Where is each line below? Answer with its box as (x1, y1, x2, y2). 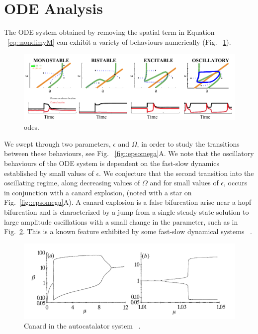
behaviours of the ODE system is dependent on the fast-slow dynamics (4, 158, 220, 168)
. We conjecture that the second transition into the (99, 167, 254, 178)
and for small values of (150, 177, 219, 188)
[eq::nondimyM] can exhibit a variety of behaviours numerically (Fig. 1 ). (7, 36, 231, 47)
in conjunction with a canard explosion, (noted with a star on (4, 187, 192, 197)
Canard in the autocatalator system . (24, 321, 141, 331)
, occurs (224, 177, 248, 188)
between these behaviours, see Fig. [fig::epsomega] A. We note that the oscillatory (4, 148, 254, 159)
